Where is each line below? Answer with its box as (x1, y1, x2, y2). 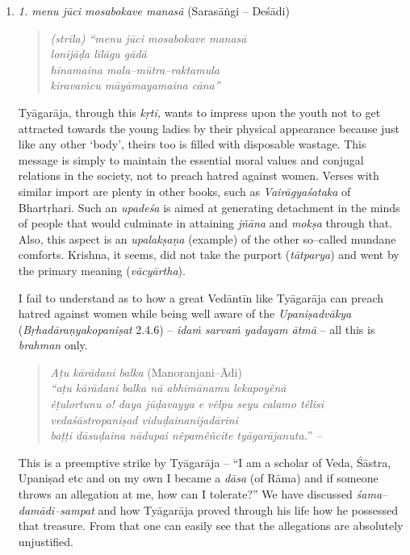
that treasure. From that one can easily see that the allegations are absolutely (18, 517, 404, 534)
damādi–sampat (18, 501, 94, 518)
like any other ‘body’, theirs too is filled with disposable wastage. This (18, 136, 366, 152)
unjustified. (18, 532, 73, 549)
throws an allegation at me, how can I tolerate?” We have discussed (18, 486, 353, 503)
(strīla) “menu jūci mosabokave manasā (50, 29, 247, 46)
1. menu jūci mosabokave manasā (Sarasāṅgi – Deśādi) (18, 2, 290, 19)
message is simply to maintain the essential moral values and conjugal (18, 151, 364, 168)
